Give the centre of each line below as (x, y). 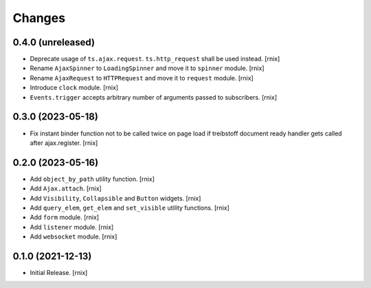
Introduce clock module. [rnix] (74, 88)
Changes (39, 18)
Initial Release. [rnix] (59, 273)
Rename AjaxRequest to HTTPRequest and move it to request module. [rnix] (142, 78)
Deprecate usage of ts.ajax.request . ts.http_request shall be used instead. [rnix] (155, 59)
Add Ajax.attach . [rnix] (66, 188)
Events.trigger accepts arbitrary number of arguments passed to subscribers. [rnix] (154, 97)
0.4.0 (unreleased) (54, 42)
